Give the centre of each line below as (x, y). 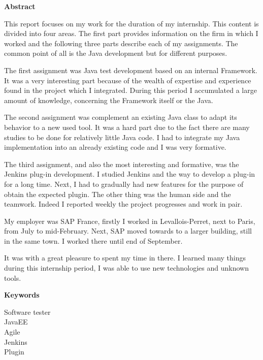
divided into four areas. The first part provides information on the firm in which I (131, 33)
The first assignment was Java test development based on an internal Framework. (131, 70)
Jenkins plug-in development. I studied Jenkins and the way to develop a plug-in (130, 174)
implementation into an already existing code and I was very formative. (115, 147)
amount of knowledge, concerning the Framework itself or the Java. (109, 100)
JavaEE (16, 322)
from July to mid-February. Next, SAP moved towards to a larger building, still (128, 231)
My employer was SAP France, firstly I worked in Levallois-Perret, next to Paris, (130, 221)
